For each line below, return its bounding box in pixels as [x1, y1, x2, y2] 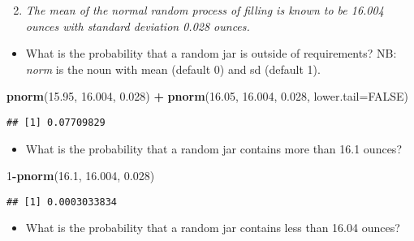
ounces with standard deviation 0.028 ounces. [25, 17, 250, 34]
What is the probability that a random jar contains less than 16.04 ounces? [25, 219, 400, 236]
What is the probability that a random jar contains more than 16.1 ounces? [25, 140, 402, 157]
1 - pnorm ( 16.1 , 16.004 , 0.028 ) [6, 167, 155, 184]
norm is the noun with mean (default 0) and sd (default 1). [25, 60, 321, 77]
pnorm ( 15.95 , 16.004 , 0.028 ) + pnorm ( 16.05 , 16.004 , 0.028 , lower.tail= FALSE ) [6, 88, 409, 105]
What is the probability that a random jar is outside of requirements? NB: [25, 45, 397, 62]
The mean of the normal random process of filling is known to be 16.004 [25, 2, 384, 18]
